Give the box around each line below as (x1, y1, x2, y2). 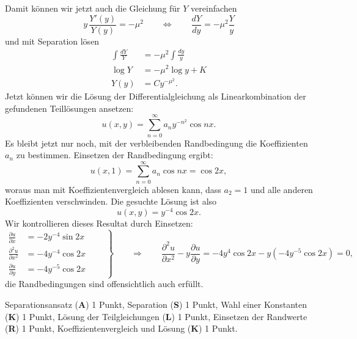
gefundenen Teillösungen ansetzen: (5, 101, 134, 114)
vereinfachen (191, 2, 237, 14)
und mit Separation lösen (5, 34, 100, 47)
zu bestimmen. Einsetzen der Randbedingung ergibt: (16, 148, 213, 161)
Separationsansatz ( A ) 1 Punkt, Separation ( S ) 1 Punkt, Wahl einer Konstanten (5, 297, 307, 310)
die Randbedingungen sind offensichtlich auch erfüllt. (5, 277, 204, 290)
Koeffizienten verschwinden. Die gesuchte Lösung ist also (5, 195, 217, 208)
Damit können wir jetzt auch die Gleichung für (5, 2, 180, 14)
